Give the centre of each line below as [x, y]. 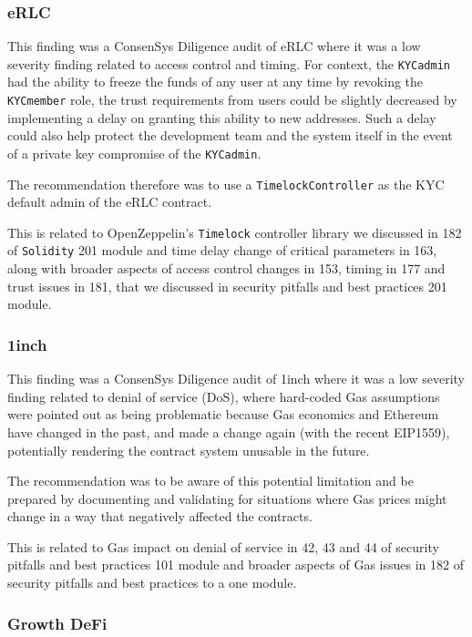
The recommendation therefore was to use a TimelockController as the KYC [226, 184]
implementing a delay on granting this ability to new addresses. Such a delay [222, 117]
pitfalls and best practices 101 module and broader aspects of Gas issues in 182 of [236, 565]
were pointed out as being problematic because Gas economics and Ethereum [223, 414]
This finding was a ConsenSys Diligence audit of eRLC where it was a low [214, 46]
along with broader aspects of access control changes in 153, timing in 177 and [226, 268]
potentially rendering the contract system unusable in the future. [189, 450]
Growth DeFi [57, 623]
